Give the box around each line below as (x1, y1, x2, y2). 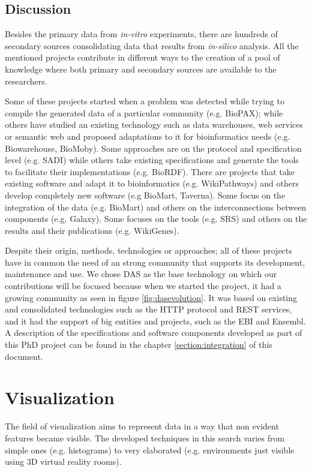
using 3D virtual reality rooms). (5, 455, 122, 468)
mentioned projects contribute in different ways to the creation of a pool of (5, 51, 280, 64)
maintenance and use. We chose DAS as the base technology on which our (5, 267, 277, 280)
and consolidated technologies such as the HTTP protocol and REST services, (5, 303, 292, 315)
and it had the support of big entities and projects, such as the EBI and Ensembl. (5, 314, 306, 327)
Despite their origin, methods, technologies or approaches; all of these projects (5, 244, 292, 257)
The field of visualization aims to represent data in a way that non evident (5, 420, 279, 432)
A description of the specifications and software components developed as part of (5, 326, 302, 339)
